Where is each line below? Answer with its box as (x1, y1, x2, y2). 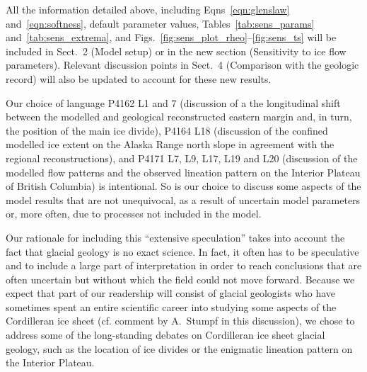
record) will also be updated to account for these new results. (6, 71, 272, 86)
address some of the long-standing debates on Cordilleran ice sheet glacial (6, 327, 325, 342)
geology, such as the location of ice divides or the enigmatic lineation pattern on (6, 341, 353, 356)
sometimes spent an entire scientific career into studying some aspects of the (6, 299, 337, 314)
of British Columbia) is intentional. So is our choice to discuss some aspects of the (6, 179, 361, 193)
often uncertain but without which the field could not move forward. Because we (6, 271, 355, 286)
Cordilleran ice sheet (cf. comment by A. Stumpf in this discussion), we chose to (6, 313, 355, 328)
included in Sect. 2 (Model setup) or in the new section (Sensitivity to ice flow (6, 43, 346, 58)
